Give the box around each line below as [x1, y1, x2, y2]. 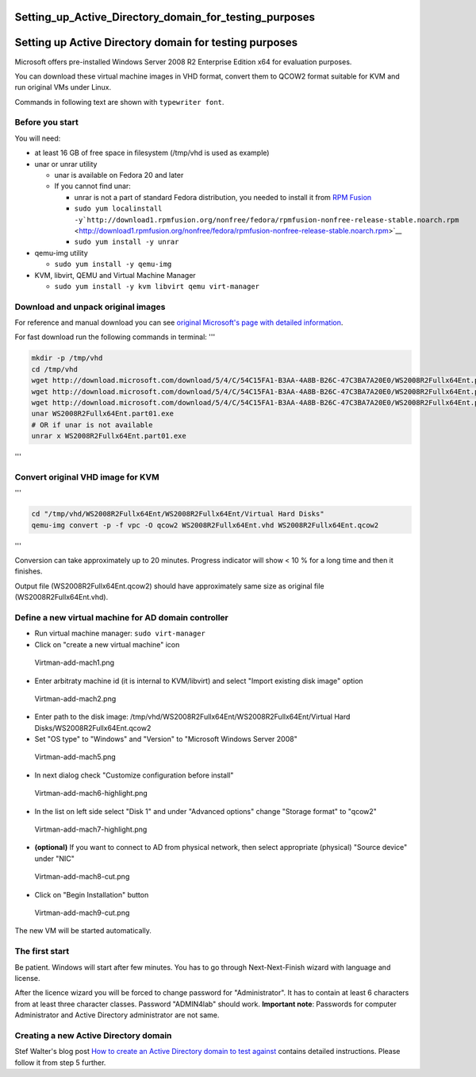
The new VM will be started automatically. [14, 926, 152, 936]
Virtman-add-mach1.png [34, 658, 115, 667]
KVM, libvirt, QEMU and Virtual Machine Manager [34, 270, 196, 280]
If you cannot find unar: [54, 181, 131, 191]
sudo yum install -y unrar [74, 237, 179, 246]
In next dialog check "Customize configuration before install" [34, 770, 234, 780]
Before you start [14, 117, 79, 128]
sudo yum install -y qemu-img [54, 260, 172, 269]
